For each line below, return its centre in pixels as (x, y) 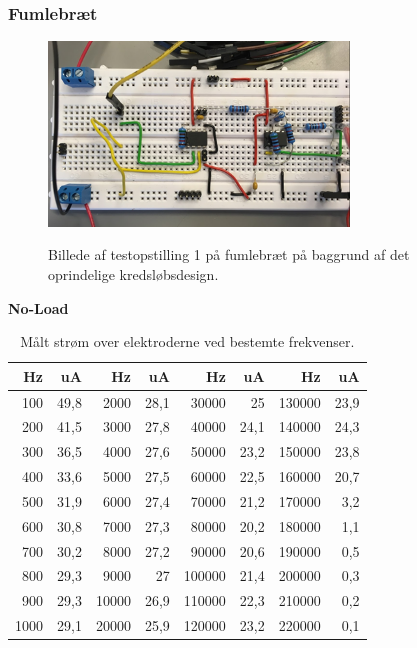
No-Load (38, 307)
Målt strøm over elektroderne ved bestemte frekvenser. (187, 341)
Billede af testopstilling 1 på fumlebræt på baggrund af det (229, 254)
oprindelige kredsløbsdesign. (133, 273)
